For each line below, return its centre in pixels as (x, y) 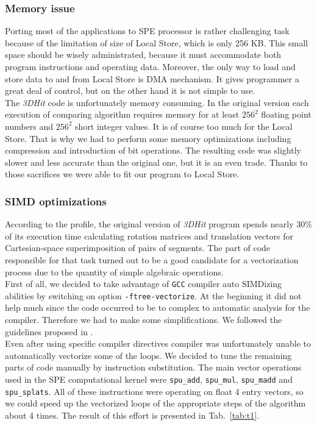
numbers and (29, 126)
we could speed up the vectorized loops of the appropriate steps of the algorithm (155, 403)
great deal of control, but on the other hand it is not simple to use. (130, 91)
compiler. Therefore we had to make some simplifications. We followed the (144, 320)
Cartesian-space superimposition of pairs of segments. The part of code (138, 248)
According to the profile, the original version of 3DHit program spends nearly (149, 224)
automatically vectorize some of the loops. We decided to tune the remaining (148, 355)
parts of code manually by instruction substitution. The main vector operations (153, 367)
